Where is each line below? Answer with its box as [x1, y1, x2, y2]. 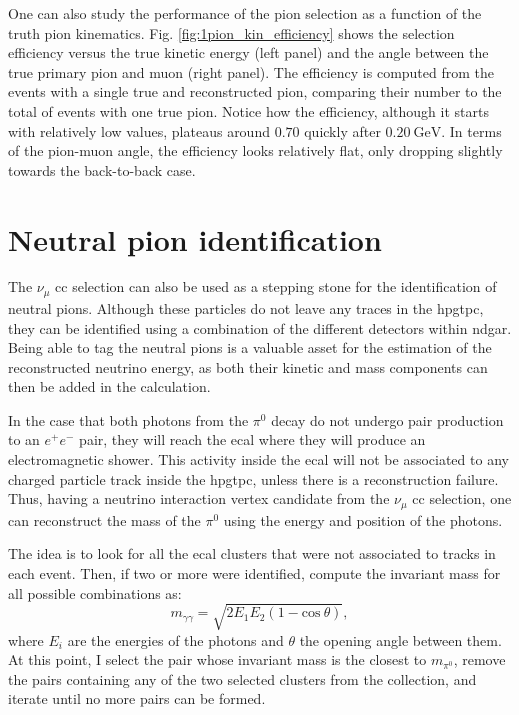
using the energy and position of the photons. [223, 509, 503, 530]
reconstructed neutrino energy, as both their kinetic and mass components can [8, 356, 488, 377]
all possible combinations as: [8, 582, 182, 603]
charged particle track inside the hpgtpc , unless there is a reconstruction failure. [8, 468, 499, 489]
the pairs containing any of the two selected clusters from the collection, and [8, 668, 477, 689]
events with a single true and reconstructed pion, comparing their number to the [8, 81, 502, 102]
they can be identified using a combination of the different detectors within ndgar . [8, 317, 512, 338]
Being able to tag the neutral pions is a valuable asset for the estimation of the [8, 337, 492, 358]
